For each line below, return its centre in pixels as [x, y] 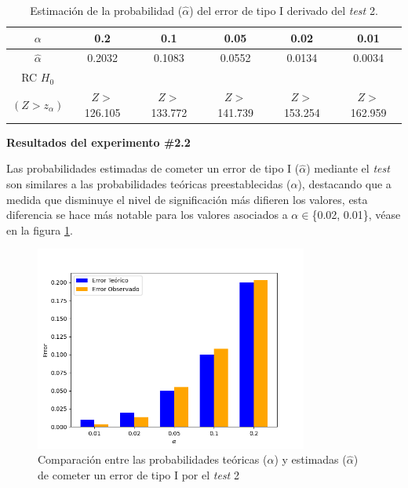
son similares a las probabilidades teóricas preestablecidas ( [149, 184]
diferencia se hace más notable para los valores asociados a [147, 215]
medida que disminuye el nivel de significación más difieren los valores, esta [187, 199]
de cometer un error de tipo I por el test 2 [138, 474]
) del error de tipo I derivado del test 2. [284, 10]
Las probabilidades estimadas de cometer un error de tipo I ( [153, 168]
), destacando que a [344, 184]
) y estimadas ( [310, 459]
